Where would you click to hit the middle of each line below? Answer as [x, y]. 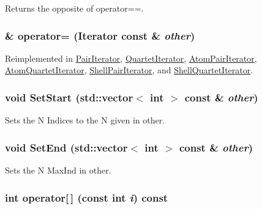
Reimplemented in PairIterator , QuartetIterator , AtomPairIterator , [131, 58]
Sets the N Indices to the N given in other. [85, 120]
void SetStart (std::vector [69, 97]
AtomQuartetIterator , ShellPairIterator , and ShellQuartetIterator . [129, 70]
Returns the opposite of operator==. [74, 8]
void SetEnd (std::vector [66, 147]
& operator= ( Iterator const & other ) [100, 35]
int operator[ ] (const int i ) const [87, 197]
